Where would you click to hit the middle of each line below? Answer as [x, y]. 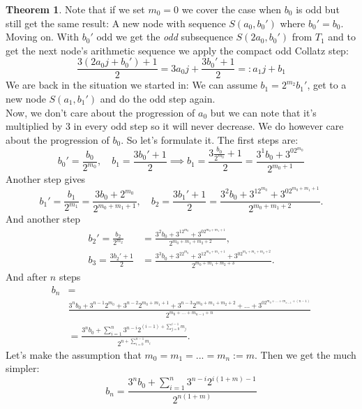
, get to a [327, 85]
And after [27, 276]
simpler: [23, 368]
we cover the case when [232, 9]
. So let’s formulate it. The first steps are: [210, 139]
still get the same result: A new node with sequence [116, 23]
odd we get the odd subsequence [165, 37]
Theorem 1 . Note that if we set [75, 9]
